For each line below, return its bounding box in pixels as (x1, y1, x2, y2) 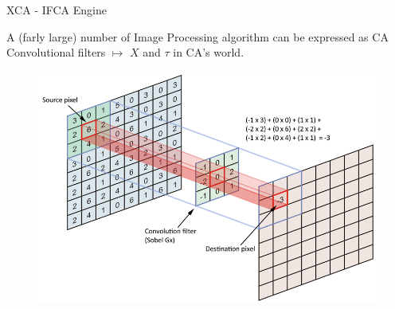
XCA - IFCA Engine (6, 2, 107, 18)
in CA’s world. (173, 44, 244, 61)
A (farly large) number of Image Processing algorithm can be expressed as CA (6, 28, 389, 45)
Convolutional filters (6, 44, 106, 61)
